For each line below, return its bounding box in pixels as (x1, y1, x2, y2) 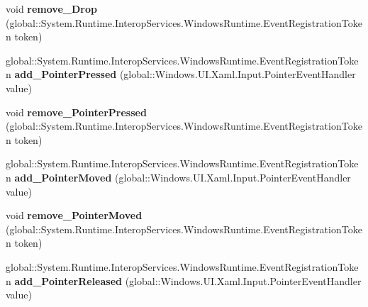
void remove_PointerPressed (6, 104, 147, 119)
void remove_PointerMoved (6, 208, 143, 223)
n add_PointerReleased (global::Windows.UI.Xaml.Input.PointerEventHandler (6, 273, 362, 288)
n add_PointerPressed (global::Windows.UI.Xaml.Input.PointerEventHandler (6, 67, 356, 82)
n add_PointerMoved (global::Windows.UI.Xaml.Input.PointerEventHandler (6, 169, 351, 184)
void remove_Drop (6, 1, 97, 16)
